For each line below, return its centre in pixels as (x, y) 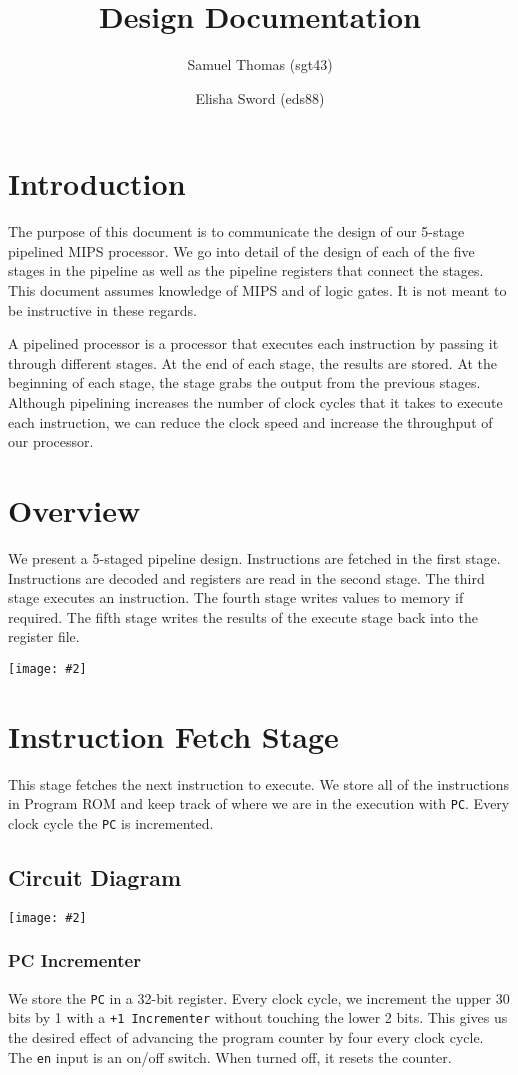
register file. (44, 636)
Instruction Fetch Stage (173, 735)
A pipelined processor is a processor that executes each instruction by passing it (253, 343)
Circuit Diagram (95, 876)
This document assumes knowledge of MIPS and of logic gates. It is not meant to (257, 290)
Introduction (97, 183)
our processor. (51, 441)
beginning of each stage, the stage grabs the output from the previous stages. (244, 382)
